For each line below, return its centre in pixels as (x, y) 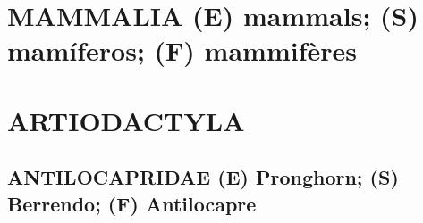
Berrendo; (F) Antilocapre (132, 203)
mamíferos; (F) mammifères (182, 50)
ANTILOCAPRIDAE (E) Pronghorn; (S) (203, 177)
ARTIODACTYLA (126, 120)
